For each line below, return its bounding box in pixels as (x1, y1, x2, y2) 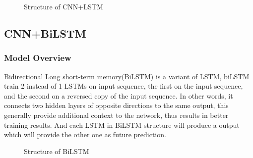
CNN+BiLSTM (4, 25, 86, 41)
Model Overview (4, 52, 71, 64)
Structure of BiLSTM (24, 146, 89, 156)
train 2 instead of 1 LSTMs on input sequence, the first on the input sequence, (4, 81, 243, 91)
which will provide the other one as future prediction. (4, 129, 166, 140)
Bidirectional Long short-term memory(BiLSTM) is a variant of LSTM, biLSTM (4, 71, 250, 81)
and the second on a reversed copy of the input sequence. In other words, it (4, 90, 233, 101)
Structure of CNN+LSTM (24, 1, 103, 11)
